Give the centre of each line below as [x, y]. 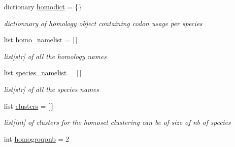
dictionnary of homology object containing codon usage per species [103, 23]
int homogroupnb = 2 [37, 138]
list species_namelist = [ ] [43, 73]
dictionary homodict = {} [43, 6]
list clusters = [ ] [29, 105]
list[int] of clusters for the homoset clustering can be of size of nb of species [117, 122]
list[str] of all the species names [51, 89]
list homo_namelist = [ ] [41, 40]
